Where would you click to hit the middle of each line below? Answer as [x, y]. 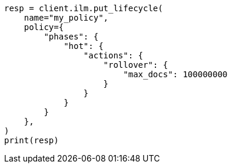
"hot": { [84, 46]
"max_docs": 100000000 [175, 74]
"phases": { [71, 37]
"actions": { [113, 55]
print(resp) [32, 140]
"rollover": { [136, 65]
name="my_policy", [66, 18]
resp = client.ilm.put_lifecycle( [84, 8]
